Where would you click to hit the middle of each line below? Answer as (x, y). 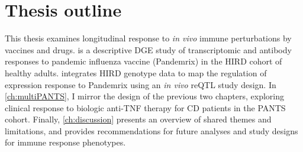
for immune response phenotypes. (65, 142)
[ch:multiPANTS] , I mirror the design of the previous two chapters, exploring (145, 96)
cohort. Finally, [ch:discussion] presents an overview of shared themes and (138, 119)
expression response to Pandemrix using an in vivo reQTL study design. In (141, 84)
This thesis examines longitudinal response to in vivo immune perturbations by (148, 38)
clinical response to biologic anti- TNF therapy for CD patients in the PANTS (145, 107)
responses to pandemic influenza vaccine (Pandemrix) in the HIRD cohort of (144, 61)
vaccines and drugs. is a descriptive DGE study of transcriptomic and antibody (148, 49)
